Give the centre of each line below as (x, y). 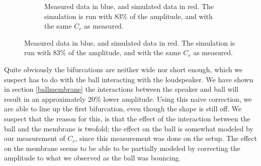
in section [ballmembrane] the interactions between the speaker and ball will (121, 89)
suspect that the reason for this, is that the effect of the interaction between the (127, 118)
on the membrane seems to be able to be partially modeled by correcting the (122, 148)
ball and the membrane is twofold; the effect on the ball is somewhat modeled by (129, 128)
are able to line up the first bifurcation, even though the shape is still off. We (123, 109)
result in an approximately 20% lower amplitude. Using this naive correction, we (128, 99)
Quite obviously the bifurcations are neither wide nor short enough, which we (123, 69)
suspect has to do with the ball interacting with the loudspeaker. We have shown (129, 79)
